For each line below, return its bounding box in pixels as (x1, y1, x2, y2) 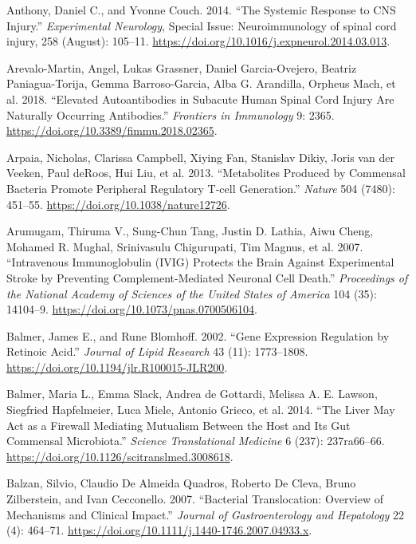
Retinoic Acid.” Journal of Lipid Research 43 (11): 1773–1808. (6, 343, 308, 360)
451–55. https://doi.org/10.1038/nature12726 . (6, 195, 230, 212)
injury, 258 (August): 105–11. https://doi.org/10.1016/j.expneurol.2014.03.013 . (6, 33, 390, 49)
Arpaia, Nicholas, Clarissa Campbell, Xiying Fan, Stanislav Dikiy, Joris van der (6, 148, 394, 165)
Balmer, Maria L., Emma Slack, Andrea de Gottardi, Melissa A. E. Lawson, (6, 385, 378, 402)
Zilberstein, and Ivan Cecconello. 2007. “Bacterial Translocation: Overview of (6, 491, 384, 507)
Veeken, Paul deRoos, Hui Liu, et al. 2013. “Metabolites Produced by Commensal (6, 164, 406, 181)
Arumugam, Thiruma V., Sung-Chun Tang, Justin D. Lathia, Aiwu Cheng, (6, 223, 374, 239)
